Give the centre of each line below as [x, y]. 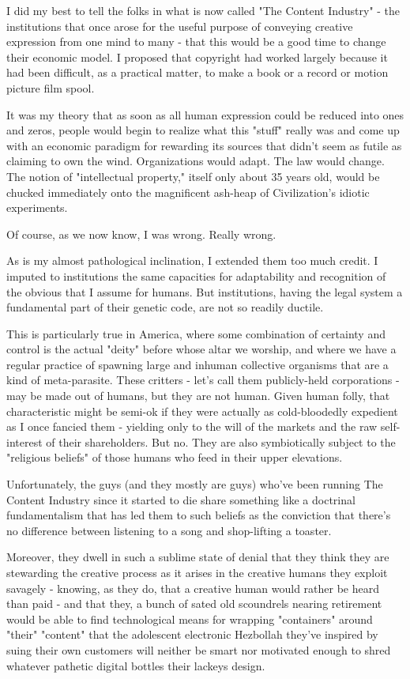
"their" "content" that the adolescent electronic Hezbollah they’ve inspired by [192, 634]
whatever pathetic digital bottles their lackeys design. [136, 665]
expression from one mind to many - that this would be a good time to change [196, 41]
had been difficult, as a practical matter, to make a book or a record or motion [197, 72]
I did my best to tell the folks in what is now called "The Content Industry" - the [203, 10]
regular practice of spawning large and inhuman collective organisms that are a [197, 364]
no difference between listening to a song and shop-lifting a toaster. [169, 530]
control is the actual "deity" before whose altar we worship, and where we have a [201, 349]
